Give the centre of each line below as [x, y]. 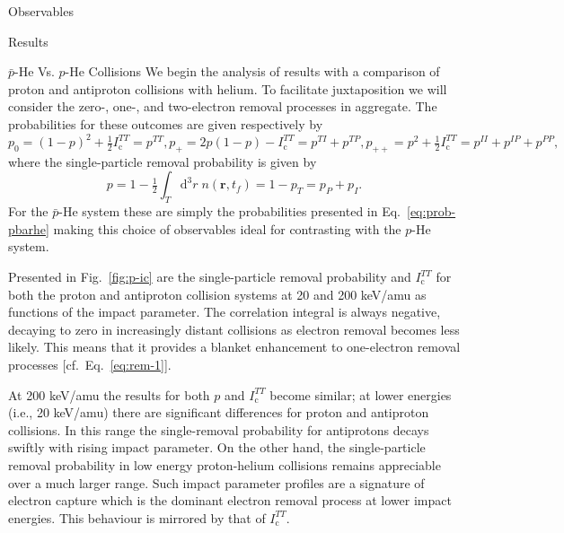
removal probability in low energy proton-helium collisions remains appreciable [225, 464]
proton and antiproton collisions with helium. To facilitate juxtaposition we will [228, 88]
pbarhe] [29, 228]
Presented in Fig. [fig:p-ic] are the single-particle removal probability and [210, 277]
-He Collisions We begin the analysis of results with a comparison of [252, 71]
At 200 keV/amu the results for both [109, 394]
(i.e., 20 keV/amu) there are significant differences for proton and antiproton [219, 412]
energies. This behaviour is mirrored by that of [137, 517]
